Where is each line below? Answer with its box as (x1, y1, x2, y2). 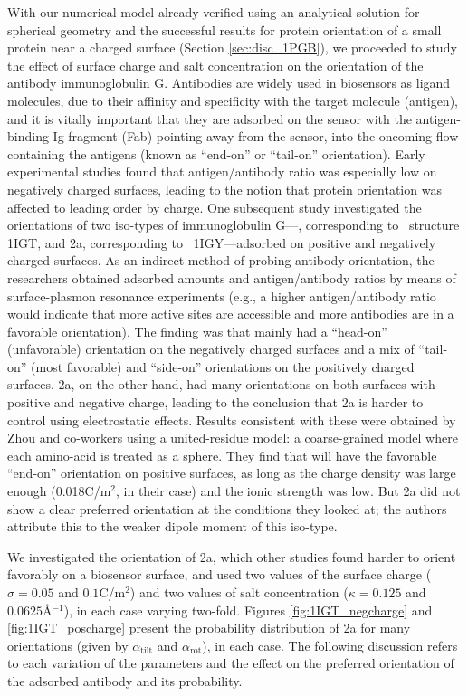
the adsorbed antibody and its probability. (7, 671, 243, 690)
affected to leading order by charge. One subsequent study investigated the (7, 197, 422, 216)
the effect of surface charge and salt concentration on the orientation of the (7, 55, 424, 74)
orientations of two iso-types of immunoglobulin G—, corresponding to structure (7, 215, 460, 234)
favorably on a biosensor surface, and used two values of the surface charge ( (7, 565, 432, 584)
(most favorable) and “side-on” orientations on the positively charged (31, 357, 415, 376)
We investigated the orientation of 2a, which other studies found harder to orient (7, 547, 456, 566)
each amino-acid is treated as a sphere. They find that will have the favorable (7, 445, 437, 464)
